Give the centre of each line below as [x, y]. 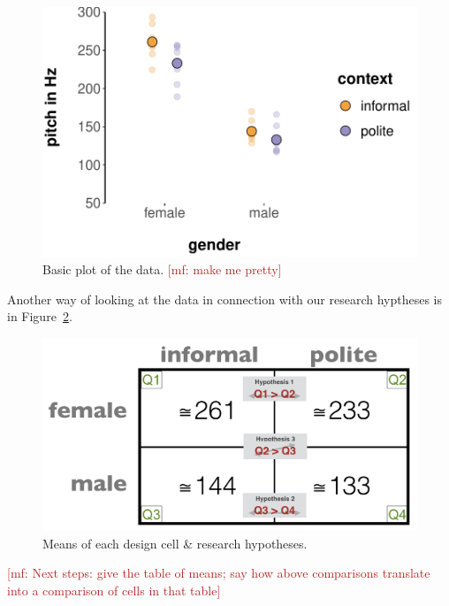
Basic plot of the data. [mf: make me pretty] [162, 269]
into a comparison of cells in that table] [114, 591]
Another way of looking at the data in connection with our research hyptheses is [225, 299]
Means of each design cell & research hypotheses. [175, 543]
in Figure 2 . [40, 316]
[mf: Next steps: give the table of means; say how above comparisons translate [219, 573]
